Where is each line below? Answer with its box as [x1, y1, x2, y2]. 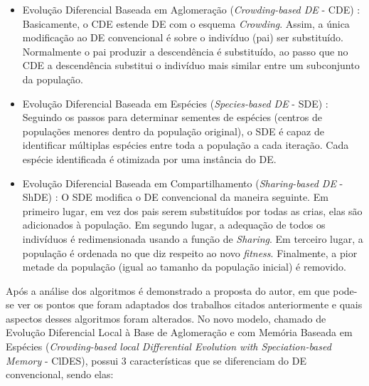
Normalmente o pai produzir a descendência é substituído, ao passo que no [22, 43, 348, 58]
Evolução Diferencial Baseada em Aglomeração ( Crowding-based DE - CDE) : [22, 2, 360, 16]
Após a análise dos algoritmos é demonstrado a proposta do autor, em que [6, 283, 330, 298]
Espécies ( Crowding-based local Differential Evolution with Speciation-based [6, 339, 331, 354]
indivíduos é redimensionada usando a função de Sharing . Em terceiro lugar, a [22, 231, 363, 246]
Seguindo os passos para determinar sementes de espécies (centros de [22, 110, 322, 125]
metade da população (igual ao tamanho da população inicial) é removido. [22, 259, 346, 274]
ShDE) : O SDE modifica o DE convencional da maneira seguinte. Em [22, 189, 328, 204]
